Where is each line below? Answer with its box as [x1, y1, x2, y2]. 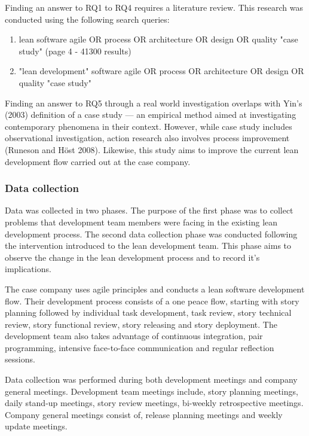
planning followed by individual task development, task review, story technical [5, 306, 292, 319]
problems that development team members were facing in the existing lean [5, 215, 278, 228]
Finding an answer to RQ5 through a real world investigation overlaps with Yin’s [5, 96, 302, 109]
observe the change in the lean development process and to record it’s [5, 251, 260, 263]
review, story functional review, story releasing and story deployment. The [5, 318, 277, 330]
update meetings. [5, 420, 68, 432]
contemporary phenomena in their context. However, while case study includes [5, 120, 292, 132]
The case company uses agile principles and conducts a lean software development [5, 282, 305, 295]
